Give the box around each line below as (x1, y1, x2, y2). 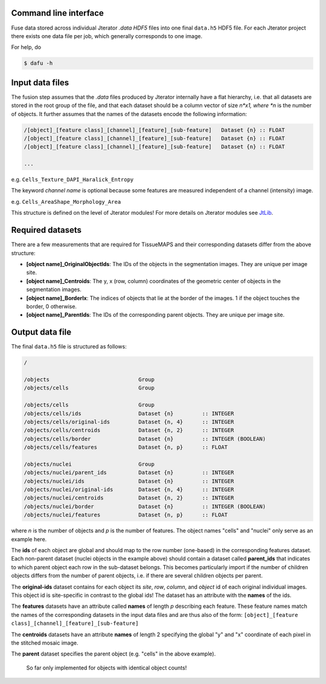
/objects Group (24, 376, 155, 383)
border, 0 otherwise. (26, 302, 77, 310)
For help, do (11, 44, 42, 51)
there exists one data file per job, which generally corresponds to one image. (11, 32, 202, 39)
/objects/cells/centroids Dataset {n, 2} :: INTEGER (24, 427, 234, 434)
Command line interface (11, 8, 104, 18)
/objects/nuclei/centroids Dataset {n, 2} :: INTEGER (24, 495, 234, 501)
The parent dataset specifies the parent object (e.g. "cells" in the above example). (11, 650, 216, 657)
